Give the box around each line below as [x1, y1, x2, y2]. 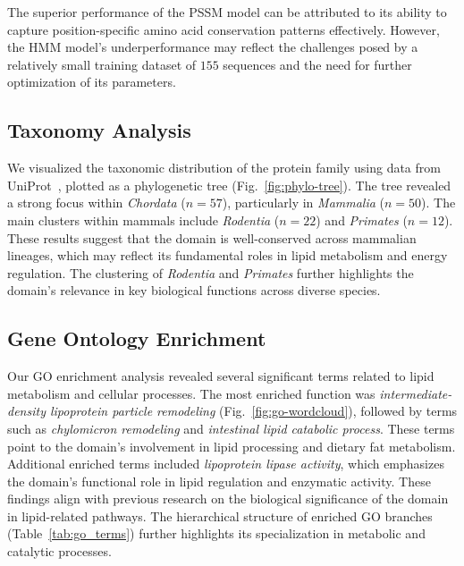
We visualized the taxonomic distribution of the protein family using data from [7, 158, 441, 177]
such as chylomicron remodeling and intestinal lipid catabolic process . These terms [7, 418, 455, 437]
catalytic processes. [7, 542, 112, 561]
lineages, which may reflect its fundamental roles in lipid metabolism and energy [7, 246, 448, 265]
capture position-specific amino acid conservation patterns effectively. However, [7, 20, 440, 38]
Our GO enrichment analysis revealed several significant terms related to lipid [7, 367, 434, 385]
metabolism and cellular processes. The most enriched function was [7, 384, 375, 402]
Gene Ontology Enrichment [7, 325, 266, 352]
